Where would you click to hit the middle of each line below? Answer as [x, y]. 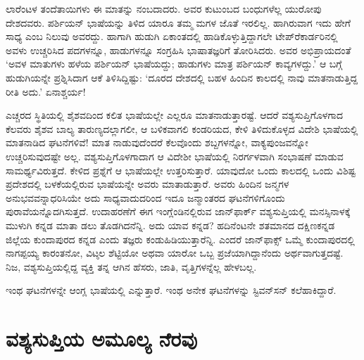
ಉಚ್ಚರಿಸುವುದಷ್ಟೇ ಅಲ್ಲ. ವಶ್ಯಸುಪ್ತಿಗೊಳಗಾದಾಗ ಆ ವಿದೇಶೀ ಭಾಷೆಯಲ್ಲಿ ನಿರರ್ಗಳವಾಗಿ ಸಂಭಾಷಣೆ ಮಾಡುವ [175, 156]
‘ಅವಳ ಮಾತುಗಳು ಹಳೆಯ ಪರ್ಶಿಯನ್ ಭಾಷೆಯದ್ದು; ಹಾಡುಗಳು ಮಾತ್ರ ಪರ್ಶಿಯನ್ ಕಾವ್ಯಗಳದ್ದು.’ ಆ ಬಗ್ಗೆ [174, 64]
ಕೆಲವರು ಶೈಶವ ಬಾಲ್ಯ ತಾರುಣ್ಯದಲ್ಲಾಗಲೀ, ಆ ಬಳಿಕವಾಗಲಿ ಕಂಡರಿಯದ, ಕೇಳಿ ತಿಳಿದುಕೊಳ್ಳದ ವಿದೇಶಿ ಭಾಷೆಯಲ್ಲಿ [182, 128]
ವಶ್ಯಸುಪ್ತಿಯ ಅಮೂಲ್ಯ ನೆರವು [101, 339]
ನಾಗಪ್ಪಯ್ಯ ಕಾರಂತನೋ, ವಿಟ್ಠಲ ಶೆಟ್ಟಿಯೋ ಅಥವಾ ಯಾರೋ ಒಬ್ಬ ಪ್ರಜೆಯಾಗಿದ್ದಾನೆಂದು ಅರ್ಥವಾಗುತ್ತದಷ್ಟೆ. [175, 253]
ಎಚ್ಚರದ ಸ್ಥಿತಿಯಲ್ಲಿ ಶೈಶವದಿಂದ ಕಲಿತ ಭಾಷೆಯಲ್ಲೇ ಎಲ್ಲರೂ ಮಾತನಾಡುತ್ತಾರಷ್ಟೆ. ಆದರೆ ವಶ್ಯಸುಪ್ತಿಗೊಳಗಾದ [175, 115]
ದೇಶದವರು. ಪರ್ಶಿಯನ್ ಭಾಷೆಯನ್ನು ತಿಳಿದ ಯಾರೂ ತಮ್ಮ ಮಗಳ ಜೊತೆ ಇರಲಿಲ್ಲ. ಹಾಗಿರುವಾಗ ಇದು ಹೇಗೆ [178, 22]
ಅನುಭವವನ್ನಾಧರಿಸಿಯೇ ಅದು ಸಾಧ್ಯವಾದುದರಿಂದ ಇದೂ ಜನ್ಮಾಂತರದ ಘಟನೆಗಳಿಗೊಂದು [145, 197]
